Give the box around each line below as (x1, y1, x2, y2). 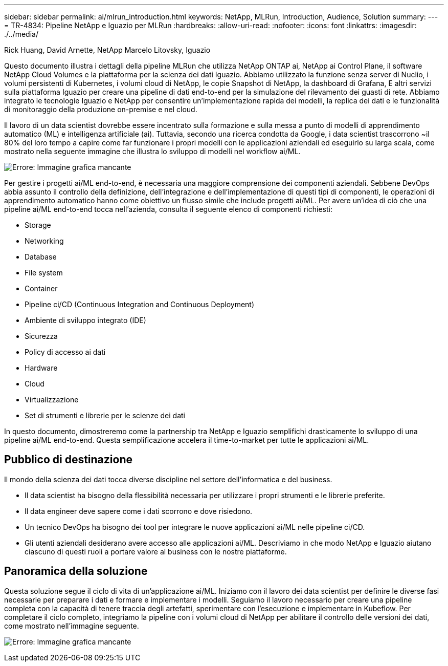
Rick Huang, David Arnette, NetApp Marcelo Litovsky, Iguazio (4, 46, 211, 54)
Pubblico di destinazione (4, 453, 132, 466)
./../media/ (4, 30, 38, 38)
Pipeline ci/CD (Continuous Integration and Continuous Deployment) (25, 300, 255, 309)
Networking (25, 237, 64, 245)
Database (25, 252, 57, 261)
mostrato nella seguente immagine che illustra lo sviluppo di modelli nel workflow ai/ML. (4, 147, 301, 156)
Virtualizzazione (25, 395, 79, 404)
